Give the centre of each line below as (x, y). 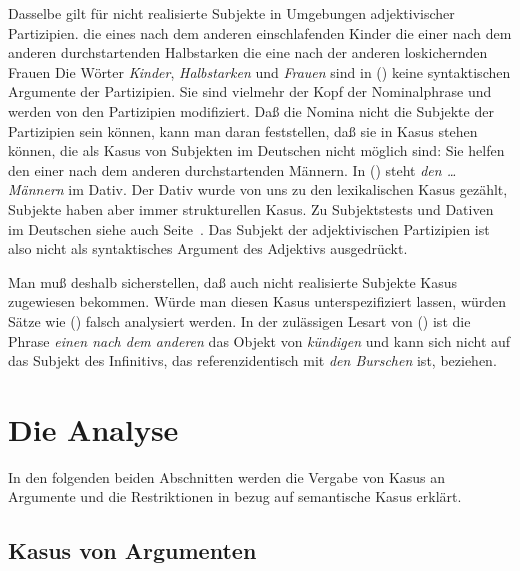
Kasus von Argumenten (132, 550)
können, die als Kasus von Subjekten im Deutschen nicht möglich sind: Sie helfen (256, 150)
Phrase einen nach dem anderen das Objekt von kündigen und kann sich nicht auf (259, 340)
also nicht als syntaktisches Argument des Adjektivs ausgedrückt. (208, 248)
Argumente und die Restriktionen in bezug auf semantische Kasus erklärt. (235, 496)
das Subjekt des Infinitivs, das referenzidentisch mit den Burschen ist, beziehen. (252, 360)
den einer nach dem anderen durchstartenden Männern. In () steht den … (232, 169)
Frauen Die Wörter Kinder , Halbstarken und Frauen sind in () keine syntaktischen (259, 71)
